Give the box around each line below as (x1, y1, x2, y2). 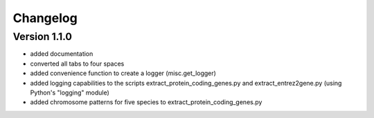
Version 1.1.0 (12, 30, 73, 43)
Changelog (12, 10, 78, 26)
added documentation (30, 50, 93, 58)
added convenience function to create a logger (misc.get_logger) (30, 69, 216, 77)
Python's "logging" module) (30, 88, 110, 97)
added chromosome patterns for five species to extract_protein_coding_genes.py (30, 98, 262, 106)
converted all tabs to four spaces (30, 59, 125, 68)
